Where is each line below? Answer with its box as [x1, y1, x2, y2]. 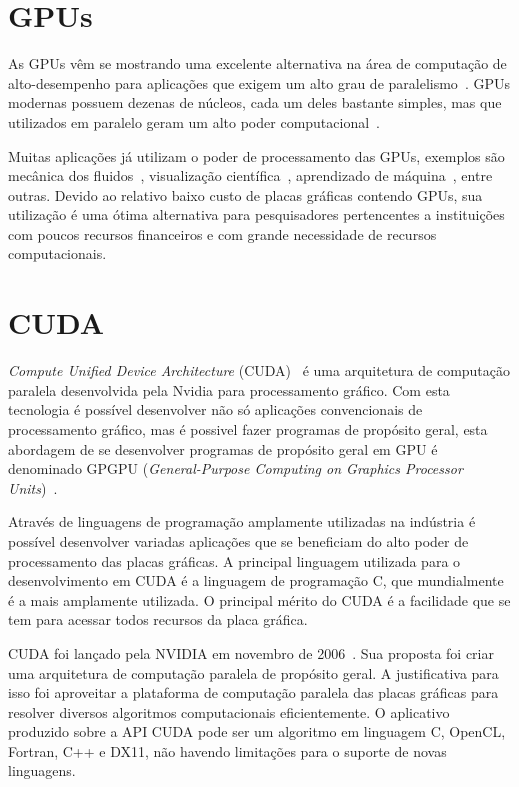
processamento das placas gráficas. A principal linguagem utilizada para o [8, 550, 461, 571]
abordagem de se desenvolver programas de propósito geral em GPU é [8, 438, 438, 459]
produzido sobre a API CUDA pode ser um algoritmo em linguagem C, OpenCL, [8, 721, 506, 742]
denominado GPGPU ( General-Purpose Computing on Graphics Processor [8, 458, 463, 479]
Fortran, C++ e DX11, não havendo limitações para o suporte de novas [8, 740, 447, 761]
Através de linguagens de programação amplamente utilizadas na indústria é [8, 511, 476, 532]
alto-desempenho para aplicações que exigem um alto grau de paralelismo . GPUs [8, 72, 510, 93]
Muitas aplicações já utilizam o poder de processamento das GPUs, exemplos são [8, 145, 505, 166]
